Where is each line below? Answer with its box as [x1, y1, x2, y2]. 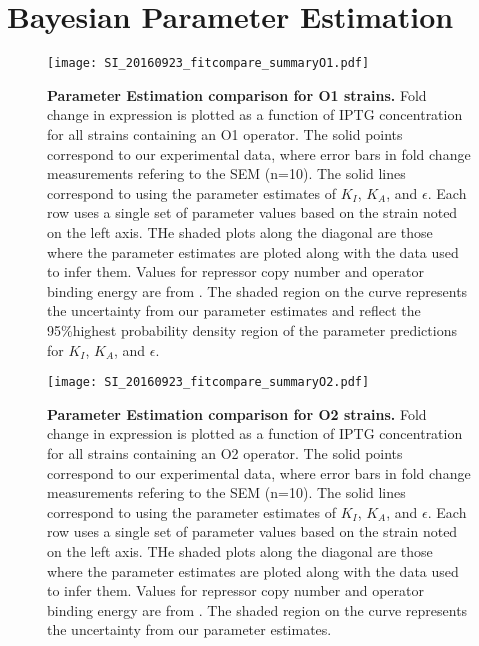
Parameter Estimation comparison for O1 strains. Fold [47, 84, 427, 105]
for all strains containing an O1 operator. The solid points [47, 123, 403, 144]
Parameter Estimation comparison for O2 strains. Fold [47, 403, 427, 424]
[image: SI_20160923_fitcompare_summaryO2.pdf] [47, 375, 370, 390]
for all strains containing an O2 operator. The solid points [47, 442, 403, 463]
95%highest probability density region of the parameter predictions [47, 319, 457, 340]
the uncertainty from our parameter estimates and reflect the [47, 300, 421, 321]
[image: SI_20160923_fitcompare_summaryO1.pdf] [47, 56, 370, 71]
